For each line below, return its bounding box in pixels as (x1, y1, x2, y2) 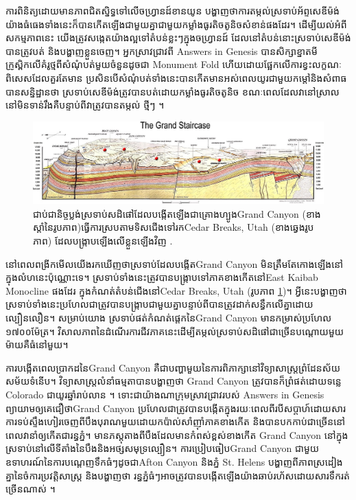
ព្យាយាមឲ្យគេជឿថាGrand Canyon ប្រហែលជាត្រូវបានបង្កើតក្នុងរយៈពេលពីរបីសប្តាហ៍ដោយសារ (5, 400, 346, 415)
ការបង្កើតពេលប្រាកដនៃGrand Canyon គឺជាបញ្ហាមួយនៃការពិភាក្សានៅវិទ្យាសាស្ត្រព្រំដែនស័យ (5, 360, 341, 374)
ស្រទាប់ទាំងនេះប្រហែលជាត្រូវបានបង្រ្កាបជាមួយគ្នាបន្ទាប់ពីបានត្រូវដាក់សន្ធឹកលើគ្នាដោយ (5, 297, 313, 311)
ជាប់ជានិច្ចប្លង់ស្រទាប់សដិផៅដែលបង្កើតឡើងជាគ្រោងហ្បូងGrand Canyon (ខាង (33, 206, 321, 220)
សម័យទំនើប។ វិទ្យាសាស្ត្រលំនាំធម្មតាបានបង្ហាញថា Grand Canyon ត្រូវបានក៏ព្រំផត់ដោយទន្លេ (5, 374, 342, 388)
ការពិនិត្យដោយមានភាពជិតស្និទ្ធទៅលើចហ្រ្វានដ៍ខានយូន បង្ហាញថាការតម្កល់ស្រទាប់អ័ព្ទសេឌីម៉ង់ (5, 3, 340, 17)
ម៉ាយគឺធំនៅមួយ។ (5, 337, 69, 352)
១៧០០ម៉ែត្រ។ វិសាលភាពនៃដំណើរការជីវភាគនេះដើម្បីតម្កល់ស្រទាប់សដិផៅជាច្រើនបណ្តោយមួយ (5, 323, 344, 338)
